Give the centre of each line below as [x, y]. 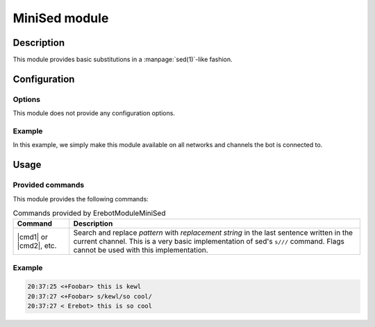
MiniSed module [61, 18]
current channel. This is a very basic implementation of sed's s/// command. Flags [209, 242]
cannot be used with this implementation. [141, 250]
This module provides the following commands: [81, 199]
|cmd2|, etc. [37, 246]
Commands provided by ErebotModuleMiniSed [89, 213]
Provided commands [49, 185]
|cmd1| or [32, 237]
